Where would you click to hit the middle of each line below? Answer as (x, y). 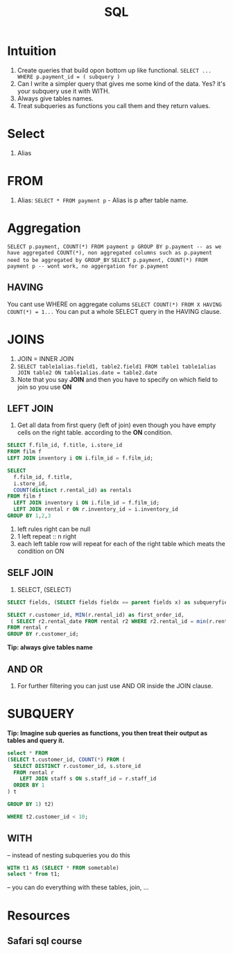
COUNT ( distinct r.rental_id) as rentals (72, 490)
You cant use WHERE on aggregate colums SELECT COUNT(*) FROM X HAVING (114, 304)
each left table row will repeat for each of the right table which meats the (121, 543)
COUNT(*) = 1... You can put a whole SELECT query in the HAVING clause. (114, 311)
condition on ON (41, 551)
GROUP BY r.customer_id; (43, 634)
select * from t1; (34, 874)
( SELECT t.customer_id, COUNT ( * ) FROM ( (67, 760)
